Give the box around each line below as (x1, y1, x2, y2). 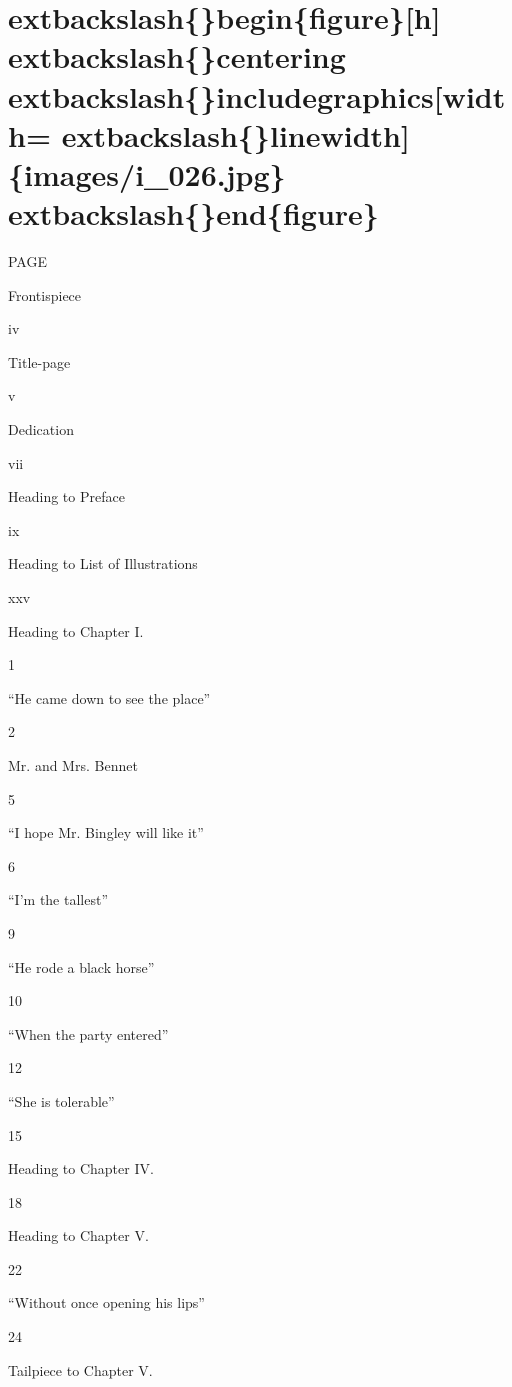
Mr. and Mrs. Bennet (8, 754, 138, 775)
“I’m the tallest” (8, 889, 109, 910)
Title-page (8, 351, 71, 372)
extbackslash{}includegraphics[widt (8, 75, 506, 116)
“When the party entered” (8, 1023, 169, 1044)
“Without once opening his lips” (8, 1292, 205, 1313)
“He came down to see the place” (8, 687, 211, 708)
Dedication (8, 419, 74, 440)
